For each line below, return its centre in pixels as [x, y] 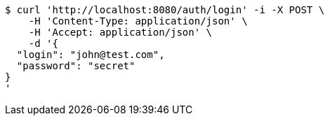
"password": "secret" [76, 66]
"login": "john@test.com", [91, 55]
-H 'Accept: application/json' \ [120, 32]
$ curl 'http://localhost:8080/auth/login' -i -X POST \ [165, 10]
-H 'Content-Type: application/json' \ [138, 21]
